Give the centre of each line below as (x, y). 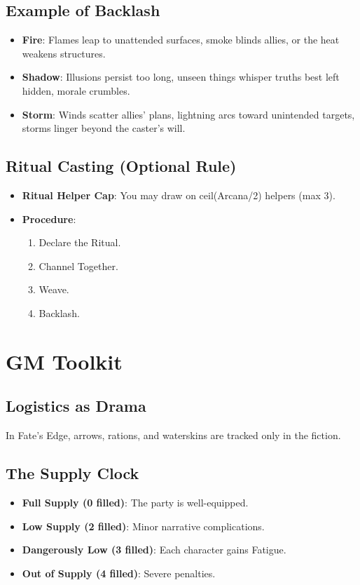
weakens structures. (64, 53)
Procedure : (49, 218)
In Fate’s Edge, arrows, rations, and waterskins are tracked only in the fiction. (173, 435)
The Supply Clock (72, 473)
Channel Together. (78, 265)
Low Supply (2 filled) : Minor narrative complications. (143, 526)
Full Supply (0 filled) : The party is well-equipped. (135, 502)
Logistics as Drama (76, 406)
